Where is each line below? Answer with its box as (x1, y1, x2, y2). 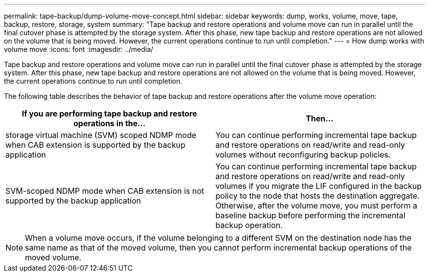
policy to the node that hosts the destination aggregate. (215, 191, 420, 201)
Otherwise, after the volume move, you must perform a (215, 201, 418, 210)
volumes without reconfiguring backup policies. (215, 150, 391, 160)
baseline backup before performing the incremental (215, 210, 405, 220)
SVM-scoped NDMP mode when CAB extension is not (5, 186, 204, 196)
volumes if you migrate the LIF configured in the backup (215, 181, 422, 191)
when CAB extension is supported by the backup (5, 140, 186, 150)
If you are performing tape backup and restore (22, 109, 197, 118)
